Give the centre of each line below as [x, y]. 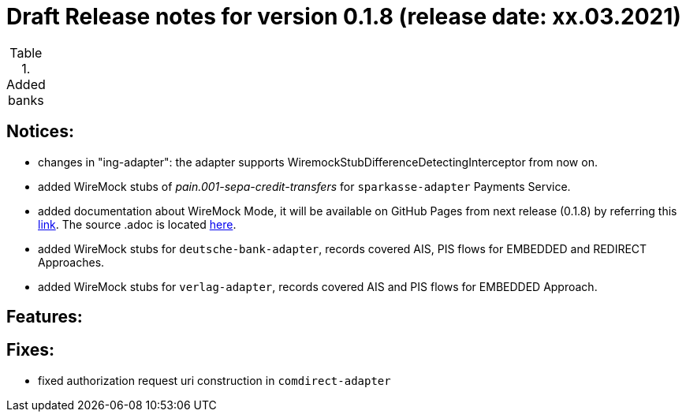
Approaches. [71, 262]
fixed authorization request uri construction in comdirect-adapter [214, 380]
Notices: [40, 132]
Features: [45, 317]
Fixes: [31, 350]
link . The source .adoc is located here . [137, 224]
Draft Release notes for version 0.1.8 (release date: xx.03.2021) [344, 17]
